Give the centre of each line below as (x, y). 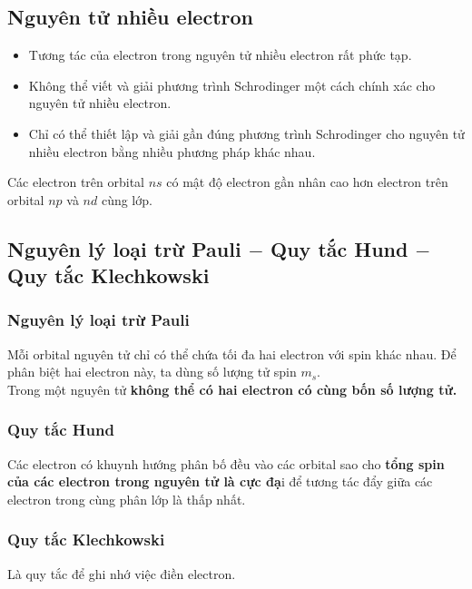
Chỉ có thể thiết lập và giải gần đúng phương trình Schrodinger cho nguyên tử (246, 133)
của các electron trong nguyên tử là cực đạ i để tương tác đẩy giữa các (220, 481)
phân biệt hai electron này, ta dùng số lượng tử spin (152, 372)
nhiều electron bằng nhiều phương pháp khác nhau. (172, 151)
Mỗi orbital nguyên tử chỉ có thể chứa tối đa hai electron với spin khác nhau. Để (232, 353)
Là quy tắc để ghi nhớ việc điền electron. (122, 573)
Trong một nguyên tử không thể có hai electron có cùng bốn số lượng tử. (232, 389)
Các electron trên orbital (76, 182)
